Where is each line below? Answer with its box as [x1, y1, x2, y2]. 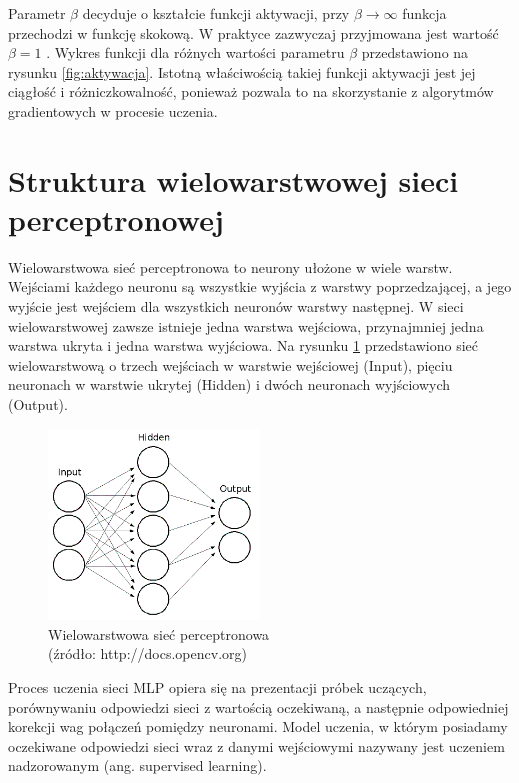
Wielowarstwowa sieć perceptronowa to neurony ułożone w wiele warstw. [8, 256, 453, 277]
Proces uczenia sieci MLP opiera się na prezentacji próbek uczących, [8, 677, 427, 697]
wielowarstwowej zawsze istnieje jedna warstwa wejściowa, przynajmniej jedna [8, 315, 484, 336]
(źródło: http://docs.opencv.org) [48, 643, 247, 664]
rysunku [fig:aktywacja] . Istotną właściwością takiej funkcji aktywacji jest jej [8, 61, 476, 82]
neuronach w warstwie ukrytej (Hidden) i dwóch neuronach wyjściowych [8, 374, 451, 395]
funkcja [402, 3, 447, 23]
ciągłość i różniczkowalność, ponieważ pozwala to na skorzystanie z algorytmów [8, 81, 494, 102]
